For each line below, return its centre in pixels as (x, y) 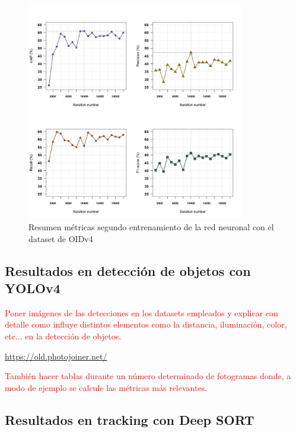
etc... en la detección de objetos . (63, 336)
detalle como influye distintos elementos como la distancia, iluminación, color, (146, 324)
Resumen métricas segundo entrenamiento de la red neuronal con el (151, 226)
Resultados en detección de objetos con (128, 270)
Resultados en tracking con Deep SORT (130, 419)
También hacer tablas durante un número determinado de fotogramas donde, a (148, 376)
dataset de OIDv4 (61, 238)
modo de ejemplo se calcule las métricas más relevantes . (106, 387)
